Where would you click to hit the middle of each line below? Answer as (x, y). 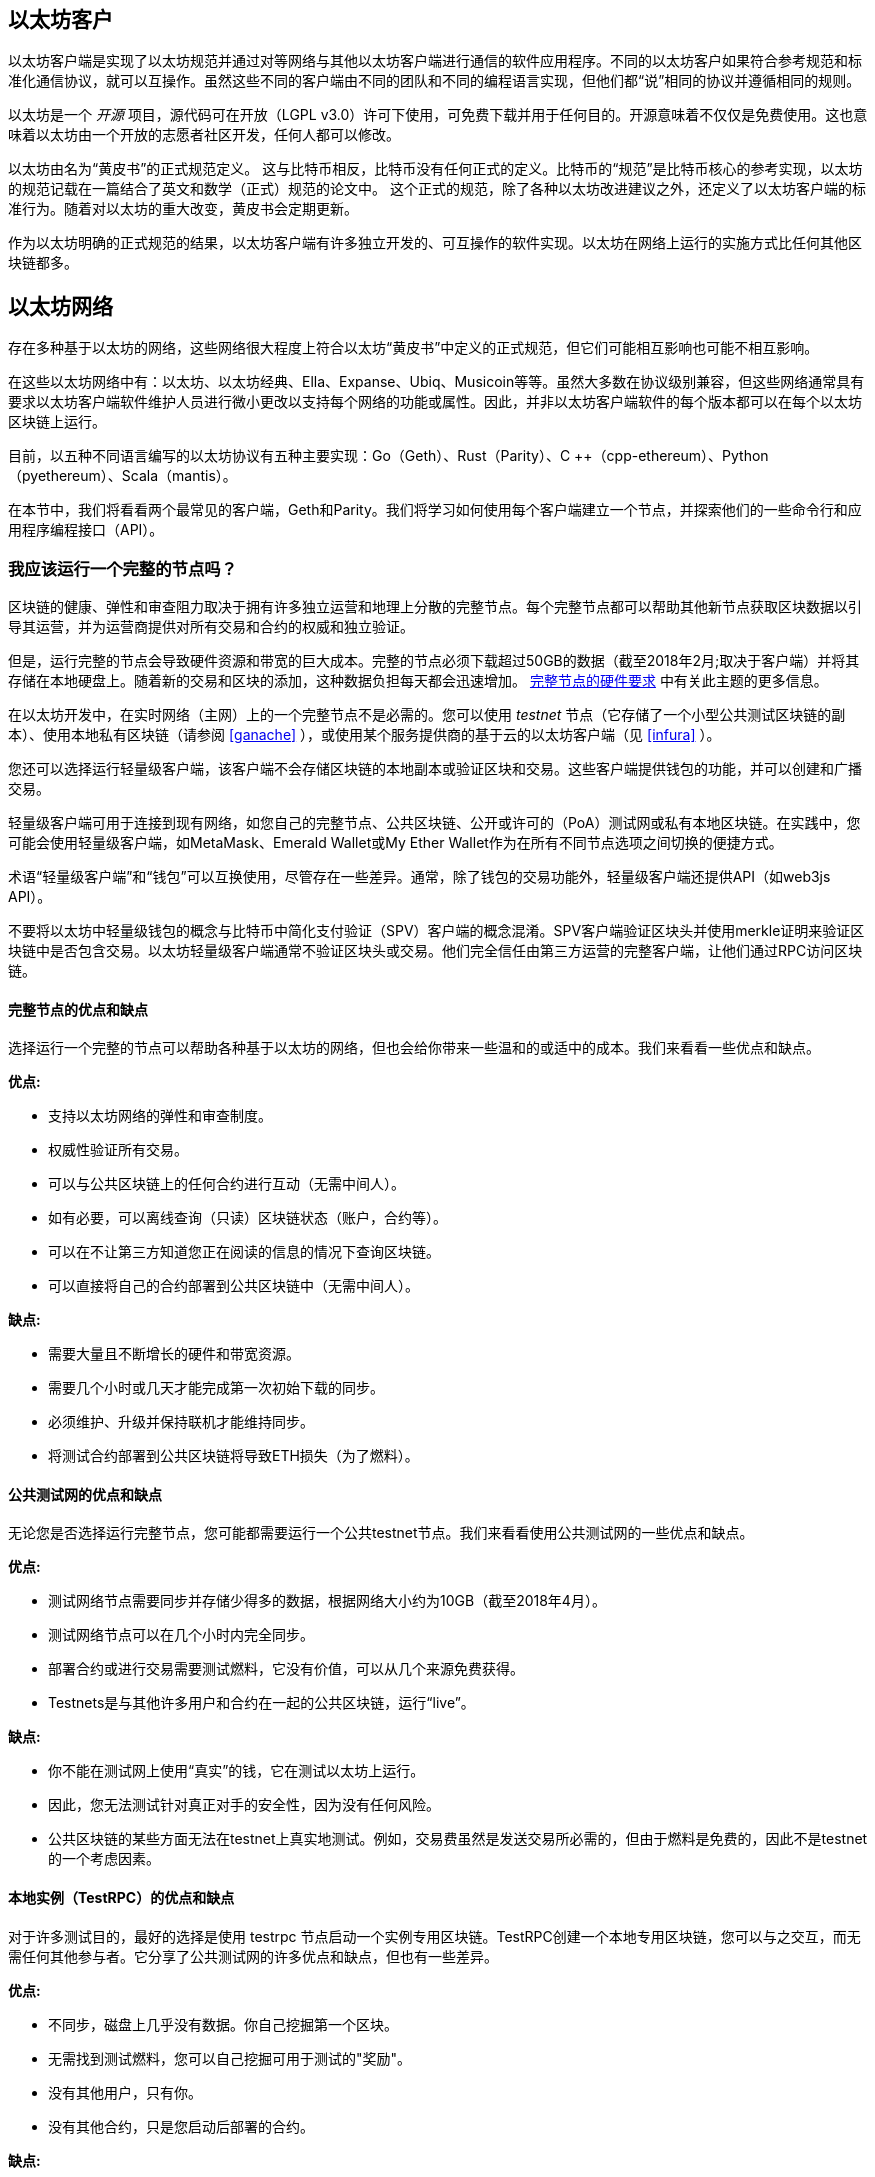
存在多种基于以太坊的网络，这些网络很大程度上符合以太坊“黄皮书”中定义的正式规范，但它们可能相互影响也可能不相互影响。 (413, 348)
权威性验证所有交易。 (118, 1150)
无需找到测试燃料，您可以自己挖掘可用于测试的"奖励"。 (230, 2058)
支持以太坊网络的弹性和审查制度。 (160, 1116)
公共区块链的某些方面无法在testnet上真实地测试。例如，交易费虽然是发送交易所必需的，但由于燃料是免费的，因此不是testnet (458, 1839)
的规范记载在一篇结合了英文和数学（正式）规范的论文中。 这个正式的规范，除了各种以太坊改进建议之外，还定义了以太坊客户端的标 (437, 189)
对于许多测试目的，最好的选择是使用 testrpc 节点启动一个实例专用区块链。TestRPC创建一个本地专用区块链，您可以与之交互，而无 (434, 1936)
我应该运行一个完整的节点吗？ (123, 568)
